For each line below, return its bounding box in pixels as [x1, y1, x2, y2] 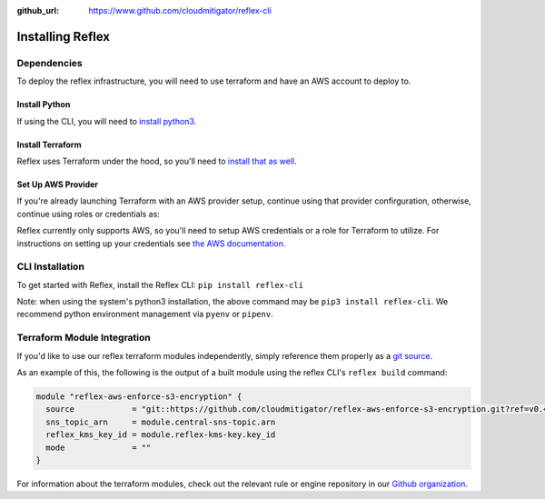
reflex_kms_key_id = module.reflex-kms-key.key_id [45, 430, 276, 440]
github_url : [16, 5, 59, 15]
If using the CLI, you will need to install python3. [16, 115, 197, 126]
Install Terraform [16, 139, 82, 150]
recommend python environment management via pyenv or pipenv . [16, 309, 273, 320]
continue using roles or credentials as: [16, 208, 161, 219]
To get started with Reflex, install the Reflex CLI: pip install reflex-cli [16, 279, 304, 290]
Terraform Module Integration [16, 332, 151, 344]
